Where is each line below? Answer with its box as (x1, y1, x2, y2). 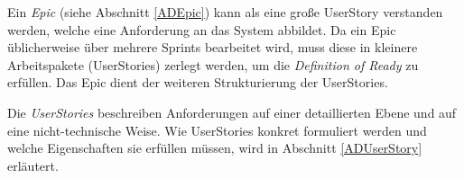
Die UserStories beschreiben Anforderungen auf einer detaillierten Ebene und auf (7, 102, 457, 121)
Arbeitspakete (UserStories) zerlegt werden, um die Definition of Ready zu (7, 55, 419, 74)
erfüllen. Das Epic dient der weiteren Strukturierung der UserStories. (7, 73, 388, 92)
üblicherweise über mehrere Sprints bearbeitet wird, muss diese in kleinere (7, 38, 418, 57)
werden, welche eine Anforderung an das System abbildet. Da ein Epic (7, 20, 396, 39)
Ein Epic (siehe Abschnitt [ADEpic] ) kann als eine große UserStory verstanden (7, 3, 443, 21)
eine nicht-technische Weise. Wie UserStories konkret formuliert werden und (7, 120, 427, 139)
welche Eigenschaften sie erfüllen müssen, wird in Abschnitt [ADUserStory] (7, 138, 422, 157)
